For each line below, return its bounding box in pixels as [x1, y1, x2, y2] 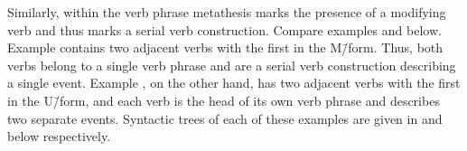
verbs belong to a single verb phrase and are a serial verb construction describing [7, 55, 456, 74]
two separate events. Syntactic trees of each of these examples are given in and [7, 109, 443, 127]
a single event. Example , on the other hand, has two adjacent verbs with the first [7, 73, 461, 92]
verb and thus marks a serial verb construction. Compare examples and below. [7, 20, 442, 39]
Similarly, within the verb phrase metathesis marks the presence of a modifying [7, 3, 446, 21]
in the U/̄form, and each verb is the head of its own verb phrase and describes [7, 90, 440, 109]
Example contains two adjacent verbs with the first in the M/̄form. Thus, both [7, 38, 444, 57]
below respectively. [7, 127, 111, 146]
